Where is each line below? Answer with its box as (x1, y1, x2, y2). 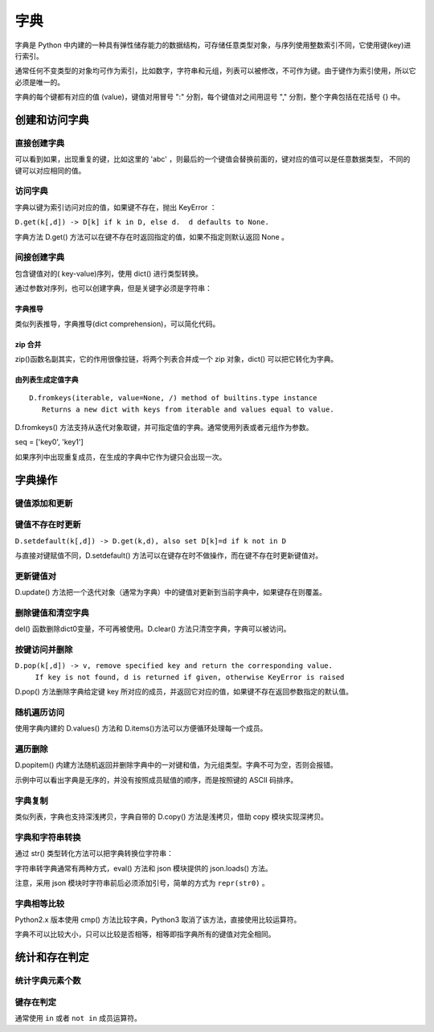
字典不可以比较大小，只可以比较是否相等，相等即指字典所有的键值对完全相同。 (14, 929, 276, 940)
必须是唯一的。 (14, 77, 64, 87)
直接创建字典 (14, 137, 65, 149)
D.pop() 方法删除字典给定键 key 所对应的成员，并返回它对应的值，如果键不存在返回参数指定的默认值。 (14, 687, 354, 697)
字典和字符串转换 (14, 832, 81, 843)
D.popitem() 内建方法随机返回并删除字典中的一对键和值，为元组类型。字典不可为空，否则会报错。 (14, 760, 338, 770)
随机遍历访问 (14, 706, 65, 718)
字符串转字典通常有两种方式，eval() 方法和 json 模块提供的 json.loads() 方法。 (14, 863, 272, 873)
